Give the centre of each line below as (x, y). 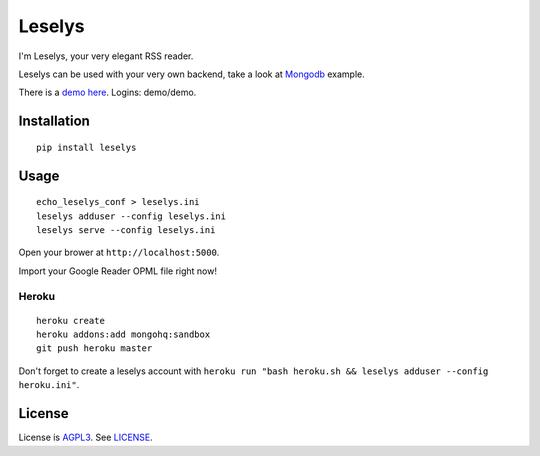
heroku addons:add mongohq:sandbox (123, 334)
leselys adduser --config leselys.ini (131, 216)
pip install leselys (86, 147)
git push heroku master (94, 348)
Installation (54, 121)
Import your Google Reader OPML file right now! (117, 271)
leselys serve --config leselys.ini (126, 229)
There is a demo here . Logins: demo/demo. (107, 92)
